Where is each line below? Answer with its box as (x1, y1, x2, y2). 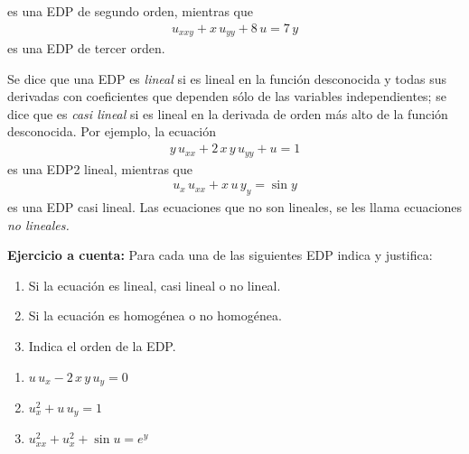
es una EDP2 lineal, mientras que (7, 159, 192, 178)
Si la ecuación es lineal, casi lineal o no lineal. (28, 275, 281, 294)
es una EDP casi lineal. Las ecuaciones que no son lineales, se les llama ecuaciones (7, 197, 463, 216)
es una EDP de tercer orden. (7, 39, 165, 58)
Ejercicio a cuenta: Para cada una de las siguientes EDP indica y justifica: (7, 246, 433, 264)
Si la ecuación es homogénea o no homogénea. (28, 306, 282, 325)
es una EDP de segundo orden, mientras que (7, 2, 253, 20)
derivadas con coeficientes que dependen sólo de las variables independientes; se (7, 87, 446, 106)
